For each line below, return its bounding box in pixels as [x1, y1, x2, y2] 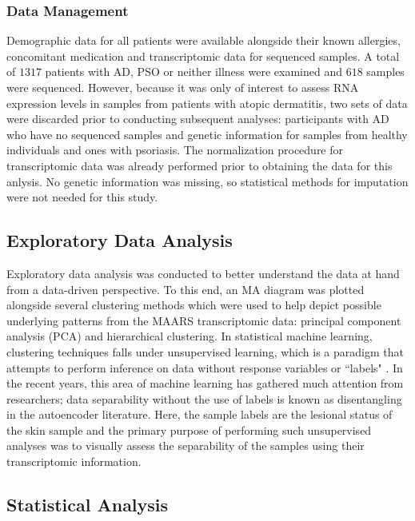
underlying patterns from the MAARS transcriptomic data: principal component [6, 312, 401, 328]
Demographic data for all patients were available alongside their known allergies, [6, 32, 401, 49]
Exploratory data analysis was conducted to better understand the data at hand [6, 264, 400, 281]
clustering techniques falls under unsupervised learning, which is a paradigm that [6, 343, 404, 360]
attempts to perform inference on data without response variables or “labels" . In [6, 359, 403, 376]
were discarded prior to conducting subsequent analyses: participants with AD [6, 110, 389, 127]
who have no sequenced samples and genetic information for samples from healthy [6, 125, 408, 142]
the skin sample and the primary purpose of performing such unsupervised [6, 421, 372, 438]
